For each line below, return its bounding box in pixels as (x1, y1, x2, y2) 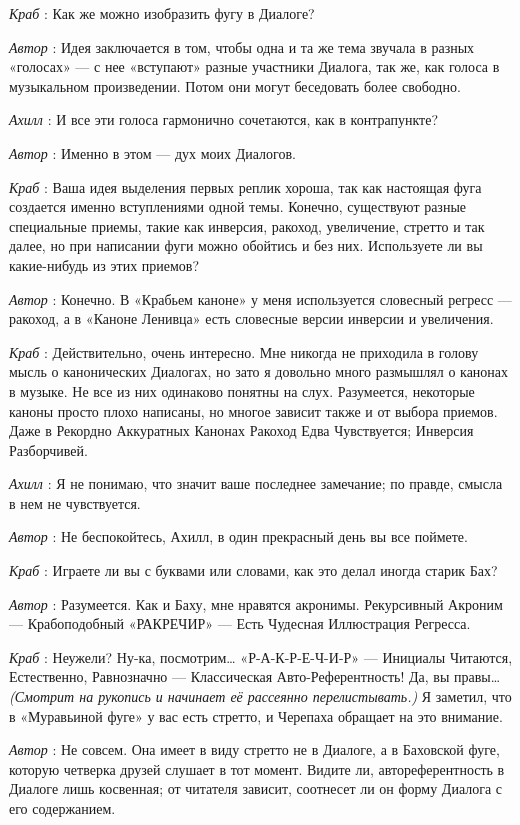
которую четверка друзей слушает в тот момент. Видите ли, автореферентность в (9, 758, 505, 779)
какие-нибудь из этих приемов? (9, 254, 200, 275)
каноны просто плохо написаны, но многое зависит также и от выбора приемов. (9, 400, 498, 421)
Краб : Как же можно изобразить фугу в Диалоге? (9, 3, 315, 23)
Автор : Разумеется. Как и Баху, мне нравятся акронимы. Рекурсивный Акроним (9, 593, 503, 614)
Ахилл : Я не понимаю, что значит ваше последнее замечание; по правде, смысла (9, 473, 503, 494)
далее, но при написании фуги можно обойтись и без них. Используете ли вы (9, 235, 483, 256)
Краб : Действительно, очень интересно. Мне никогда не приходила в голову (9, 341, 479, 362)
